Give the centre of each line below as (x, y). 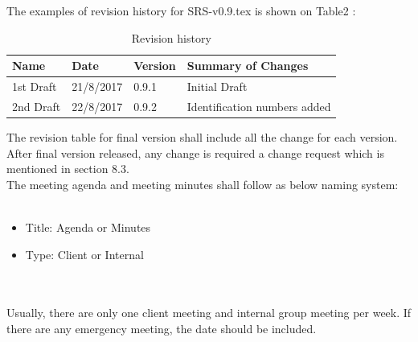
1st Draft (35, 87)
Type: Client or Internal (84, 254)
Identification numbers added (259, 106)
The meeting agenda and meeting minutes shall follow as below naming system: (203, 184)
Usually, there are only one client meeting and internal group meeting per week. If (209, 313)
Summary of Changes (248, 66)
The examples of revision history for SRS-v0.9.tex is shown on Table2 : (181, 10)
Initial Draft (217, 87)
